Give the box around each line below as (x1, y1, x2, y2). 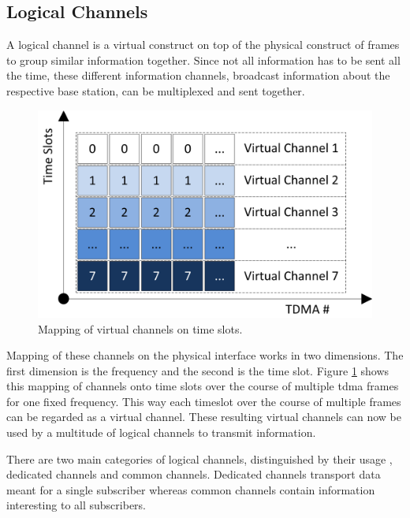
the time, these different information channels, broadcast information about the (6, 67, 390, 84)
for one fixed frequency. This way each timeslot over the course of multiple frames (6, 393, 401, 409)
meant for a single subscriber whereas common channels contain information (6, 481, 375, 498)
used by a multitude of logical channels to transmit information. (6, 424, 316, 441)
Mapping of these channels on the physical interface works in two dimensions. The (6, 347, 404, 363)
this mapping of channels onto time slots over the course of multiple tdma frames (6, 378, 399, 394)
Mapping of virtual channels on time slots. (38, 320, 243, 337)
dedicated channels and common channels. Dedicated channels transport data (6, 466, 381, 483)
